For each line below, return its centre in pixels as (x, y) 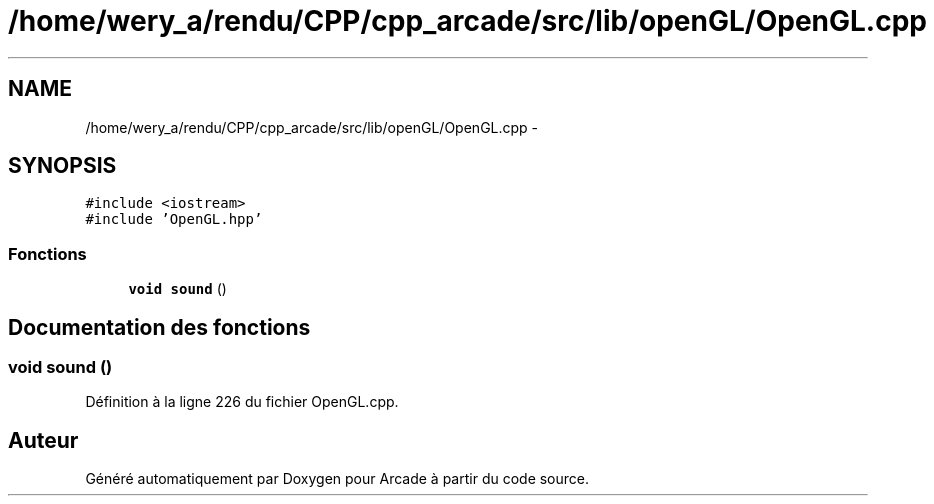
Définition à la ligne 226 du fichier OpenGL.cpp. (242, 402)
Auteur (43, 440)
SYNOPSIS (62, 166)
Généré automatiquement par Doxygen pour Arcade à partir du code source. (337, 479)
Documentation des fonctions (159, 327)
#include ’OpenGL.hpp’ (174, 219)
